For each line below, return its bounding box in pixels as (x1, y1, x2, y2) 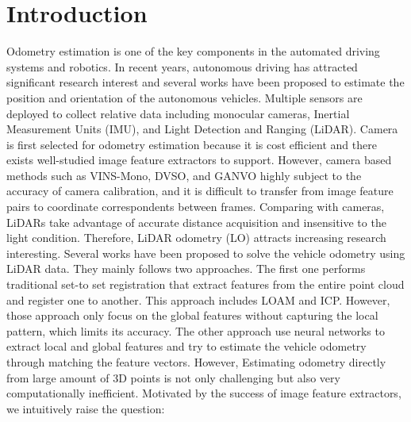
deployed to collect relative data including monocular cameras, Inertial (6, 105, 350, 121)
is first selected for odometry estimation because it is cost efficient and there (6, 136, 377, 152)
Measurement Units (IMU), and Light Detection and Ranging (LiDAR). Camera (6, 121, 398, 137)
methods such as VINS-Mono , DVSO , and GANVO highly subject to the (6, 167, 362, 183)
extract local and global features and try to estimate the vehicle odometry (6, 338, 367, 355)
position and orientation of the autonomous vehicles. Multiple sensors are (6, 89, 363, 105)
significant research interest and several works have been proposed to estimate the (6, 74, 405, 90)
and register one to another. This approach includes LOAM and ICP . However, (6, 291, 390, 308)
